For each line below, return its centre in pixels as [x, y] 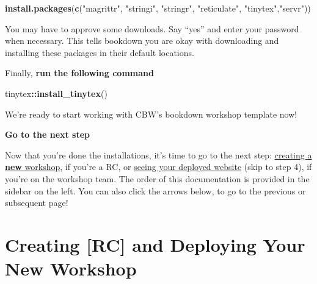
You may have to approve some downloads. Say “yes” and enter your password [152, 28]
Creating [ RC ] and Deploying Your [155, 244]
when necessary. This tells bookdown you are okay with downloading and [142, 41]
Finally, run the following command [79, 73]
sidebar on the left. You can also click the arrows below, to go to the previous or [155, 190]
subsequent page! [37, 203]
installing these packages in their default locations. [100, 52]
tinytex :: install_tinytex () [56, 93]
